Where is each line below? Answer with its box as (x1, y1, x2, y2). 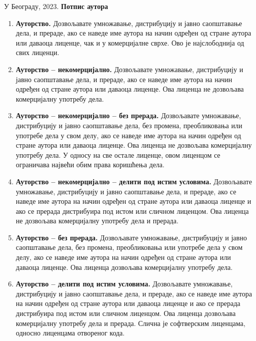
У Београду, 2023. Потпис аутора (4, 1, 108, 11)
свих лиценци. (15, 47, 59, 58)
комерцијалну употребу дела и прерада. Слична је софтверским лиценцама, (15, 317, 245, 328)
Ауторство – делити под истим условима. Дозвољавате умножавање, (15, 278, 233, 289)
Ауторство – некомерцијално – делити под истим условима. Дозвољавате (15, 176, 252, 186)
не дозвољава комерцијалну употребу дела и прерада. (15, 215, 178, 226)
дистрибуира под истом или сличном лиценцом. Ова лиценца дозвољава (15, 308, 236, 318)
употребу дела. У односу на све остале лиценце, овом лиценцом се (15, 149, 220, 160)
